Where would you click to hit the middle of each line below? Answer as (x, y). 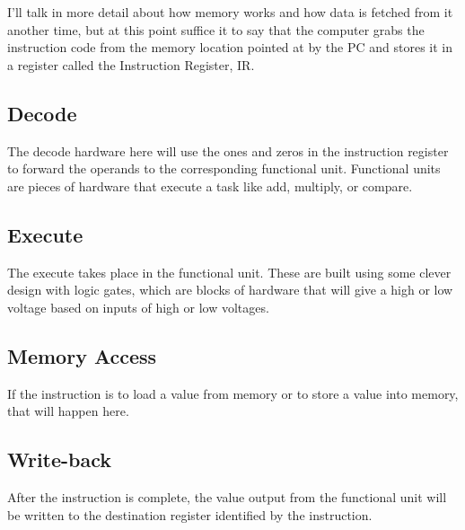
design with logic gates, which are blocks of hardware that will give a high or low (230, 290)
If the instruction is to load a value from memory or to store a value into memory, (233, 393)
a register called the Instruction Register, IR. (131, 64)
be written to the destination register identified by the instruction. (190, 514)
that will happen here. (68, 411)
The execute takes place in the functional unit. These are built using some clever (229, 272)
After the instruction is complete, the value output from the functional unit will (227, 496)
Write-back (60, 459)
